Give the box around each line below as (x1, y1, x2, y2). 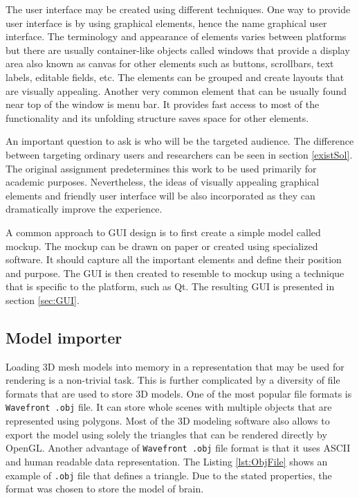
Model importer (6, 326, 122, 348)
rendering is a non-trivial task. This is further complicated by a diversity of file (6, 373, 340, 387)
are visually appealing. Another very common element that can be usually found (6, 83, 347, 98)
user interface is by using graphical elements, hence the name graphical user (6, 15, 327, 30)
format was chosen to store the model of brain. (6, 481, 204, 496)
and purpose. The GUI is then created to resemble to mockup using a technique (6, 265, 344, 280)
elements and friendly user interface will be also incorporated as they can (6, 188, 315, 202)
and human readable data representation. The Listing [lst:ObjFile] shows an (6, 454, 328, 468)
